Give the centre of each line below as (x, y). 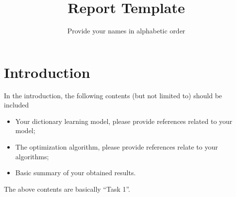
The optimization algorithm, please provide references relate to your (117, 147)
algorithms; (32, 156)
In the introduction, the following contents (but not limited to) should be (113, 95)
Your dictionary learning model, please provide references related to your (124, 121)
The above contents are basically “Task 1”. (67, 189)
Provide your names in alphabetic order (126, 31)
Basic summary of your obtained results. (76, 173)
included (17, 105)
